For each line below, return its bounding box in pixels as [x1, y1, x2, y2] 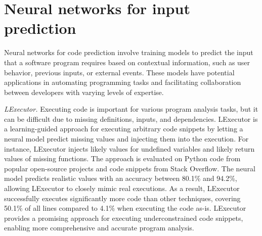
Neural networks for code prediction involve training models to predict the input [4, 47, 253, 58]
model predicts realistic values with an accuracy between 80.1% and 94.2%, [4, 173, 237, 183]
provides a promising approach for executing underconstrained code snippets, [4, 212, 243, 223]
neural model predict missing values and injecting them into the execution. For [4, 133, 249, 144]
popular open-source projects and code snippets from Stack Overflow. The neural [4, 163, 255, 173]
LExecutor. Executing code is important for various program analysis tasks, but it [4, 104, 258, 114]
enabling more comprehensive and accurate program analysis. [4, 222, 194, 233]
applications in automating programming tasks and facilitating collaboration [4, 77, 241, 87]
